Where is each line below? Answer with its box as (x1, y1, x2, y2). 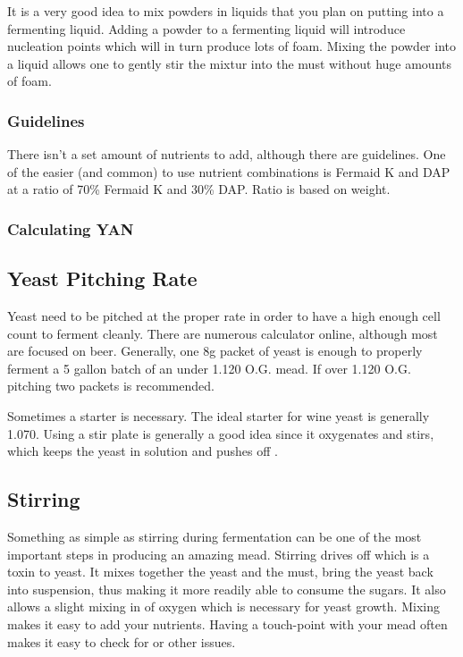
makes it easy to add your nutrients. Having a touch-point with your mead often (7, 614, 448, 633)
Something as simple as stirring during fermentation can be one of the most (7, 526, 422, 545)
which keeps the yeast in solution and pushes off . (7, 442, 278, 460)
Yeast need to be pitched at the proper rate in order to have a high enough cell (7, 307, 441, 325)
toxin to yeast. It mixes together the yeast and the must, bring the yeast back (7, 562, 434, 581)
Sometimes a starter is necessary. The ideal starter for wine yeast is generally (7, 406, 430, 425)
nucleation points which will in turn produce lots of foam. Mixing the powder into (7, 37, 456, 55)
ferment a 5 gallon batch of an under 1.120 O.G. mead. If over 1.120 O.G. (7, 358, 411, 377)
